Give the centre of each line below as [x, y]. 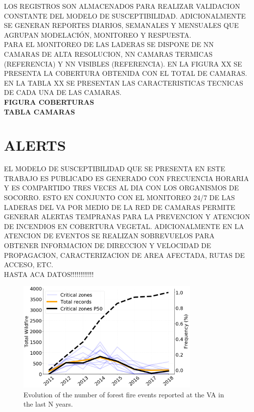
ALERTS [35, 145]
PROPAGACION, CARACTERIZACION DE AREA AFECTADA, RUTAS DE [125, 255]
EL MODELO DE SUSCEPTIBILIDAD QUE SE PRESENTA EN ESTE [115, 169]
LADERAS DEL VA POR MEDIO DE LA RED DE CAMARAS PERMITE [120, 207]
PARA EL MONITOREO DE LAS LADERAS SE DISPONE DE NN [109, 44]
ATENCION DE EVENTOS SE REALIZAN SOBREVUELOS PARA [109, 236]
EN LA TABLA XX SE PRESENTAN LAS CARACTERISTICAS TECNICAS [124, 82]
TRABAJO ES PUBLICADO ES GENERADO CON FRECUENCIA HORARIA [127, 178]
